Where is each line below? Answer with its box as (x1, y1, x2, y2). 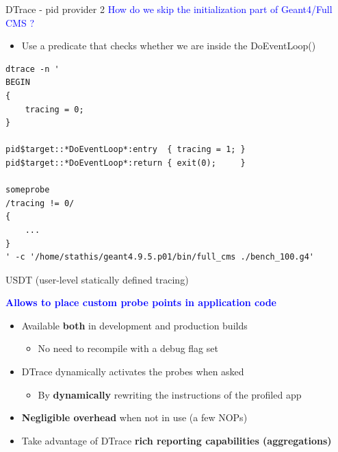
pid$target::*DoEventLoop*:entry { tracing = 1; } (5, 145, 246, 155)
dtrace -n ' (5, 64, 60, 74)
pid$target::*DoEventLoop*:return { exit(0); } (5, 158, 246, 168)
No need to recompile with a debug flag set (38, 341, 218, 355)
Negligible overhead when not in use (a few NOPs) (21, 410, 248, 425)
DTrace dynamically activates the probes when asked (21, 364, 244, 379)
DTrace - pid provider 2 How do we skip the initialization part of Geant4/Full (5, 2, 333, 16)
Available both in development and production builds (21, 318, 248, 332)
